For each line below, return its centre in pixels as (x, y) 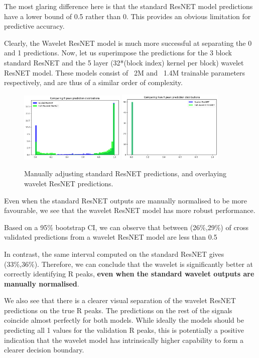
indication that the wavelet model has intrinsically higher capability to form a (124, 340)
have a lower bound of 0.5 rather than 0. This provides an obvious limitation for (127, 16)
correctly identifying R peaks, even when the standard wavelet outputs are (129, 274)
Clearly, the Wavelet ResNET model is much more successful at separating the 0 (128, 43)
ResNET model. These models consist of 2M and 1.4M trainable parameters (125, 72)
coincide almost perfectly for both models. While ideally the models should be (124, 320)
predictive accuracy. (34, 26)
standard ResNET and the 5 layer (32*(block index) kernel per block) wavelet (124, 62)
